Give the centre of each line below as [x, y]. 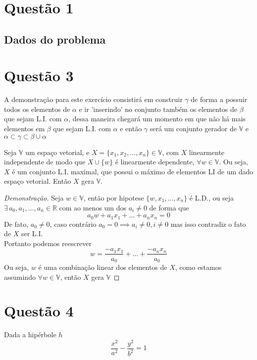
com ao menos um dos [93, 207]
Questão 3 [39, 76]
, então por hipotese [114, 198]
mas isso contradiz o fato [208, 224]
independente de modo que [45, 162]
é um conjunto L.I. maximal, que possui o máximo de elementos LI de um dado [133, 171]
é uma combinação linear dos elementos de [103, 267]
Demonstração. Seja [34, 198]
